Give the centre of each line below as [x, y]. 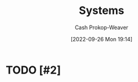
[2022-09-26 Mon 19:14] [102, 39]
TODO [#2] [33, 70]
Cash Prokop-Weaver [102, 27]
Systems [102, 11]
